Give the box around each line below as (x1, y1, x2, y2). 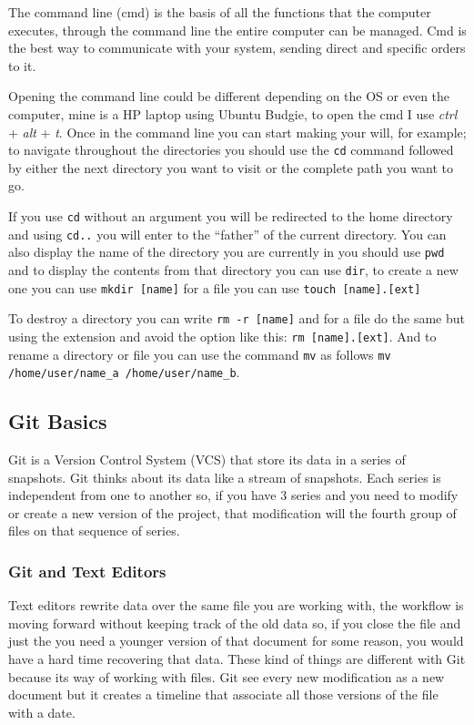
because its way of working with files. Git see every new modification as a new (8, 667, 445, 686)
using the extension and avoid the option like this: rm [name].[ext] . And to (8, 326, 437, 345)
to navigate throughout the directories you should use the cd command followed (8, 140, 454, 159)
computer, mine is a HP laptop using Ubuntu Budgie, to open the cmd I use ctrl (8, 104, 458, 123)
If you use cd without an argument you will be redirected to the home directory (8, 207, 453, 225)
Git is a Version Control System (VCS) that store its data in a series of (8, 450, 406, 469)
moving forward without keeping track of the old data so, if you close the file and (8, 613, 461, 632)
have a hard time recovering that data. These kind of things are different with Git (8, 649, 466, 669)
